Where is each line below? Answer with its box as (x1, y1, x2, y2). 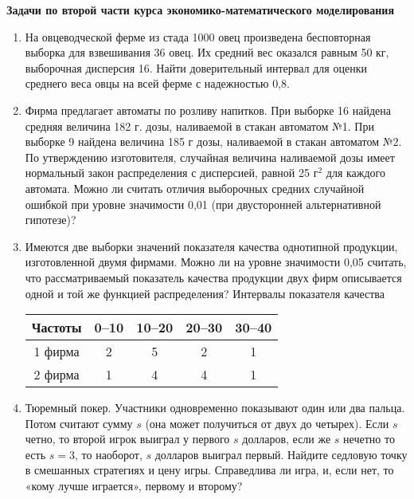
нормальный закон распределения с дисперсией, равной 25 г (25, 164, 318, 181)
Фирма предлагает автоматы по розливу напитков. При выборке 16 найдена (25, 101, 391, 118)
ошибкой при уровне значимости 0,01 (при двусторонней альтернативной (25, 195, 381, 212)
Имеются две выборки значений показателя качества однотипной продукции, (25, 238, 398, 254)
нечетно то (343, 430, 395, 447)
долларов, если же (242, 430, 331, 447)
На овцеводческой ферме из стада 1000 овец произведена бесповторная (25, 28, 371, 45)
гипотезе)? (25, 211, 76, 228)
